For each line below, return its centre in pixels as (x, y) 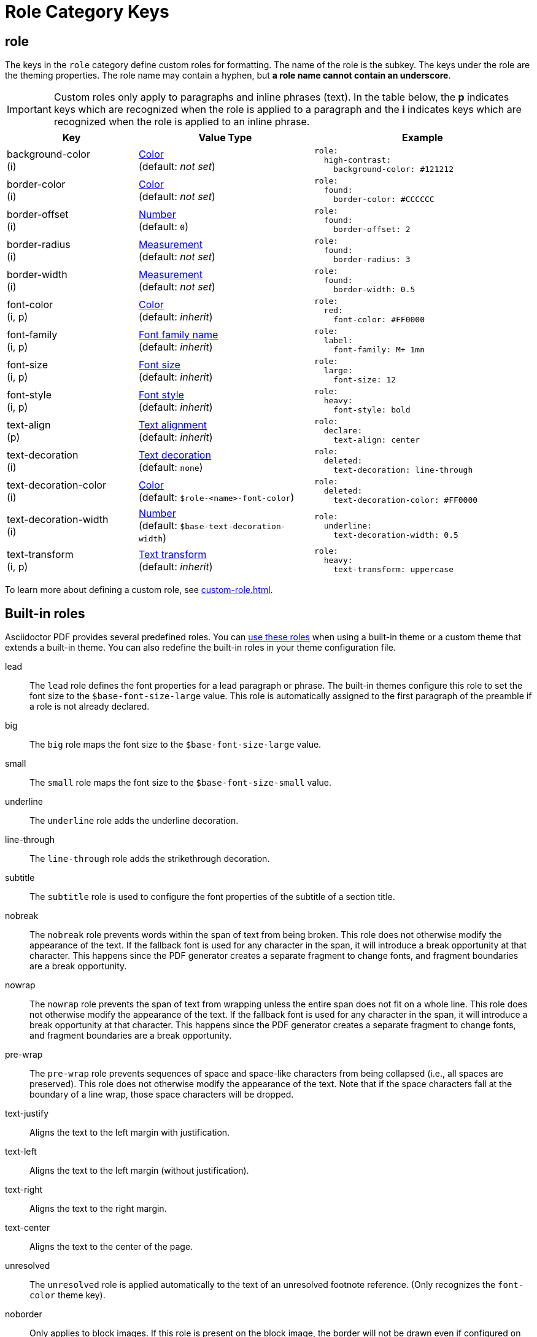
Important (29, 110)
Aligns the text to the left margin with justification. (130, 1133)
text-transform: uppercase (393, 570)
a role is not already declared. (90, 707)
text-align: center (377, 440)
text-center (28, 1228)
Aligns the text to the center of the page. (111, 1247)
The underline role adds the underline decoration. (134, 821)
